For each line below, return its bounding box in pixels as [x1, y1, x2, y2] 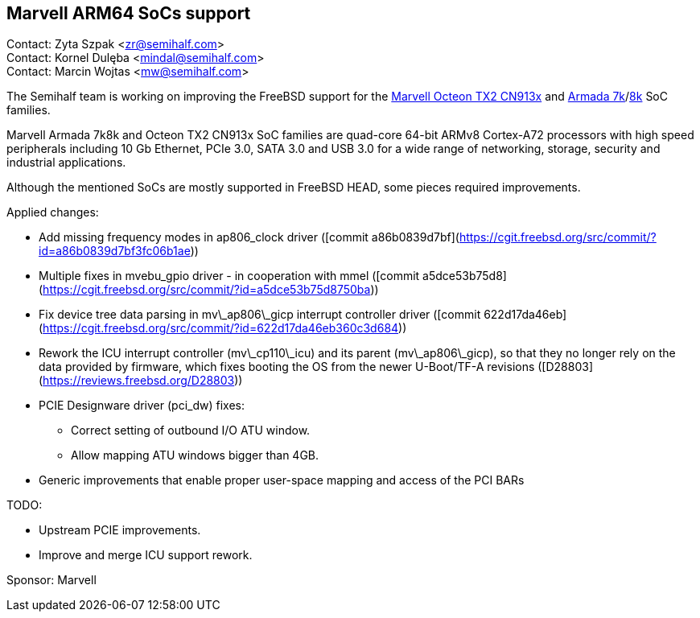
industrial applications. [6, 155, 126, 170]
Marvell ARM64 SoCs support [6, 3, 251, 23]
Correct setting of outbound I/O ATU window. [71, 423, 311, 438]
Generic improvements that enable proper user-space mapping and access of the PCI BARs [39, 473, 525, 488]
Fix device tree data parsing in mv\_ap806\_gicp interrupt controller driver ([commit [39, 307, 481, 322]
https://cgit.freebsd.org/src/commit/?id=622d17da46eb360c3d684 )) [43, 321, 407, 336]
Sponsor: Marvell [6, 573, 97, 587]
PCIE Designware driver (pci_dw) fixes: [39, 398, 245, 413]
